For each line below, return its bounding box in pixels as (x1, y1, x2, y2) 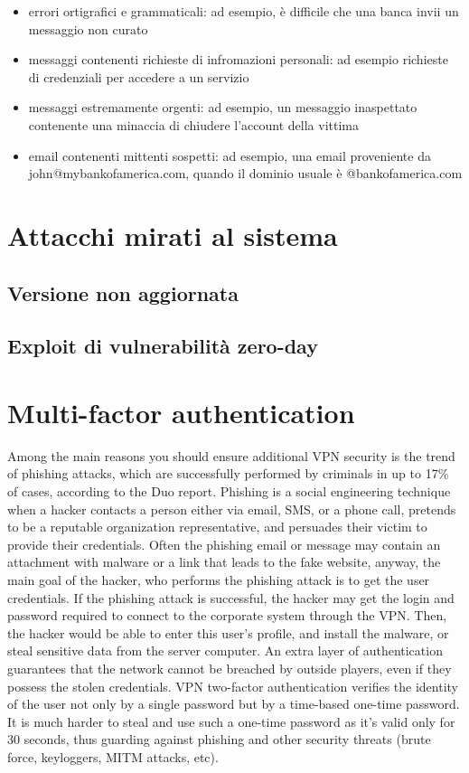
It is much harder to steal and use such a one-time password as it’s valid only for (7, 712, 455, 731)
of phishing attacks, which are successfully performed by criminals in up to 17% (7, 464, 449, 483)
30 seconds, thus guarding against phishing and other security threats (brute (7, 730, 431, 749)
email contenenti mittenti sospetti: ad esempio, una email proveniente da (28, 146, 431, 165)
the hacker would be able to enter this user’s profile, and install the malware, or (7, 623, 449, 642)
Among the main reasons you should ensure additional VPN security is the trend (7, 446, 455, 465)
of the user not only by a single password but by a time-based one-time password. (7, 694, 460, 713)
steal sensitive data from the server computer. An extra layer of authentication (7, 641, 443, 660)
